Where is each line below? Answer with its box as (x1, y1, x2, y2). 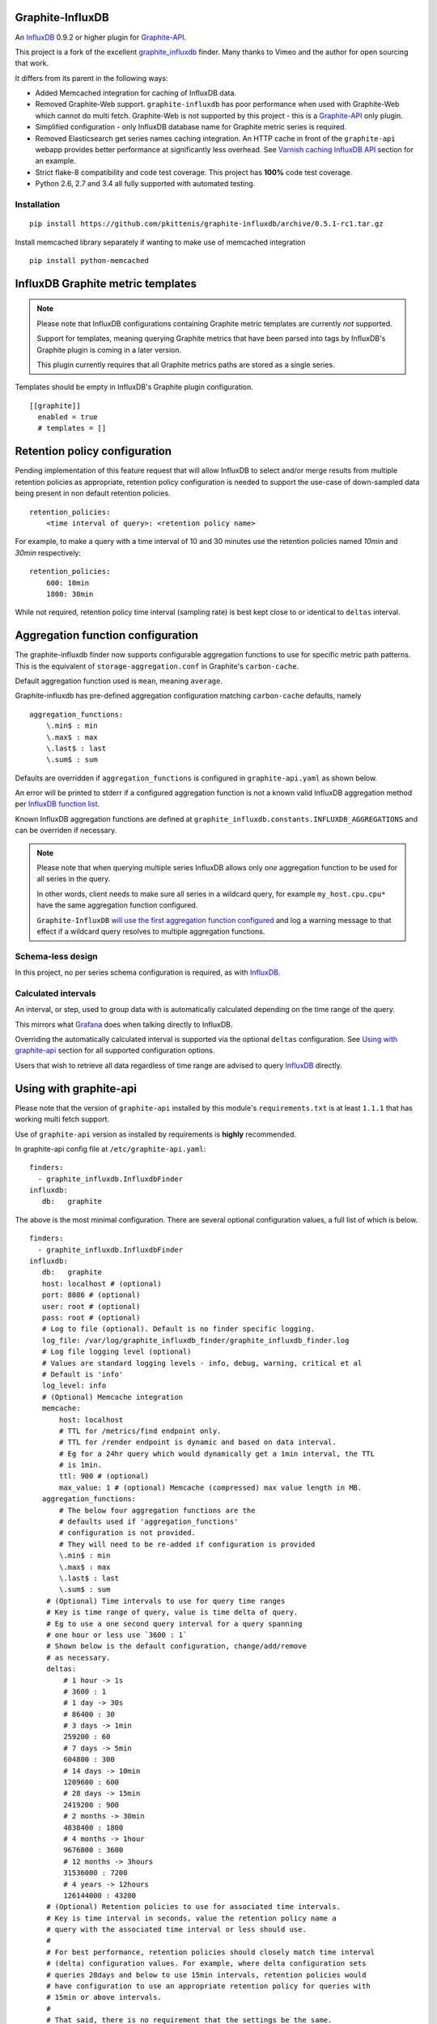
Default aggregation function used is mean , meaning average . (15, 676, 223, 686)
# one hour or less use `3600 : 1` (45, 1630, 188, 1639)
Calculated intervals (15, 988, 96, 999)
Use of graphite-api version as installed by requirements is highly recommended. (15, 1129, 297, 1139)
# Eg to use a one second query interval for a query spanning (45, 1619, 303, 1628)
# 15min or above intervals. (45, 1992, 162, 2002)
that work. (15, 58, 49, 68)
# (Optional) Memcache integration (41, 1393, 184, 1401)
